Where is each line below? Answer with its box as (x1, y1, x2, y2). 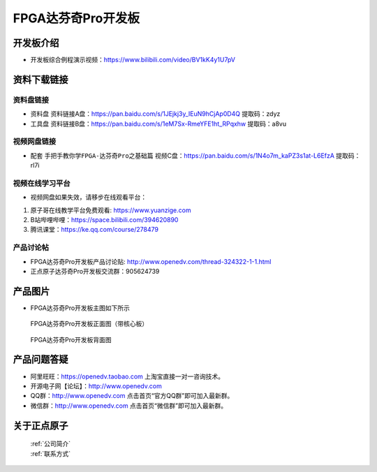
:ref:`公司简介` (30, 440, 71, 448)
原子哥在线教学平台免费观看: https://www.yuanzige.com (30, 206, 191, 214)
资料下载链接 (13, 73, 68, 85)
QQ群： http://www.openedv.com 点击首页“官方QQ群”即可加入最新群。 (30, 392, 234, 400)
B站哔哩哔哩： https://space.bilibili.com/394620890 (30, 216, 179, 224)
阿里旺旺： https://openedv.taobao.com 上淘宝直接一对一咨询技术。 (30, 372, 225, 381)
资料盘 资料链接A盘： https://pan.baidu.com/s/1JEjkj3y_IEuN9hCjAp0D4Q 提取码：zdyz (30, 110, 281, 118)
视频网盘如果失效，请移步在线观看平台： (30, 193, 147, 202)
